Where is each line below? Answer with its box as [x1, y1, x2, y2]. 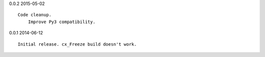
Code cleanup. [18, 12, 52, 18]
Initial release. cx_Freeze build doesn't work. [18, 41, 137, 47]
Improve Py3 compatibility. [27, 19, 96, 25]
